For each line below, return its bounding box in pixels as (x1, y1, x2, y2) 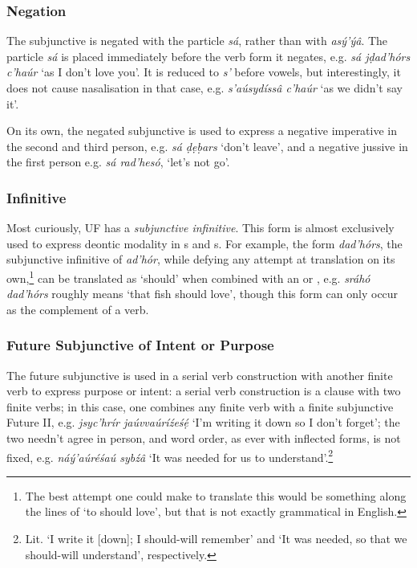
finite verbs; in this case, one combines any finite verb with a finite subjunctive (6, 398, 394, 415)
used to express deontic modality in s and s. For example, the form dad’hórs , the (6, 235, 403, 251)
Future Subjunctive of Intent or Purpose (6, 335, 274, 355)
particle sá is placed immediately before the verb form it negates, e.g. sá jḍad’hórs (6, 47, 411, 64)
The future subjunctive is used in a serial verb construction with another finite (6, 366, 393, 383)
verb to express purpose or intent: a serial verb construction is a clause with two (6, 382, 401, 399)
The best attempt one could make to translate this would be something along (25, 487, 407, 504)
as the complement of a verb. (6, 300, 149, 317)
